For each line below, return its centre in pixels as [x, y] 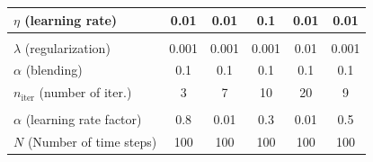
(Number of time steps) [92, 142]
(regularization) [67, 47]
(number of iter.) [85, 92]
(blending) [54, 70]
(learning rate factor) [84, 119]
